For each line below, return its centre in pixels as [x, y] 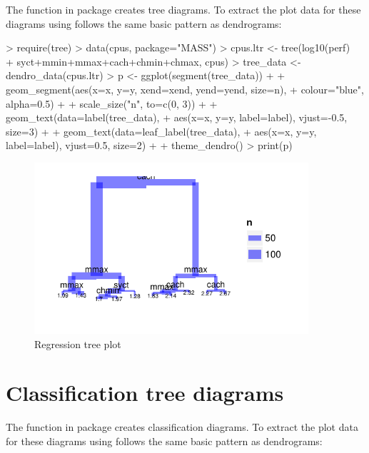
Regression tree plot [78, 343]
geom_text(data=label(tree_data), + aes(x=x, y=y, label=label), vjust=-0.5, [177, 117]
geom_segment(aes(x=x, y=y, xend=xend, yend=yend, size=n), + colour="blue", [185, 89]
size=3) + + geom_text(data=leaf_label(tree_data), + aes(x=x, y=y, [161, 131]
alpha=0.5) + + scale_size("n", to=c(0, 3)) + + [112, 103]
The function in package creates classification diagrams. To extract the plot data [182, 427]
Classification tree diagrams [145, 393]
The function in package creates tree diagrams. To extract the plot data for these [183, 9]
